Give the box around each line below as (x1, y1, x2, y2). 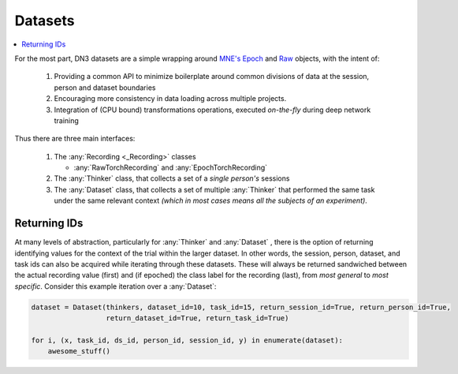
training (54, 115, 79, 125)
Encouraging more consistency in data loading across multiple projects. (54, 94, 287, 103)
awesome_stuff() (47, 347, 110, 356)
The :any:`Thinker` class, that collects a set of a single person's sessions (54, 174, 290, 183)
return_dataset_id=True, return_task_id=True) (106, 314, 289, 323)
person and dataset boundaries (54, 83, 156, 92)
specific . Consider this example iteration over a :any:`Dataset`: (14, 281, 217, 291)
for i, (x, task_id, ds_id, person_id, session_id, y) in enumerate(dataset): (31, 335, 343, 345)
